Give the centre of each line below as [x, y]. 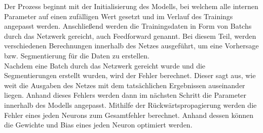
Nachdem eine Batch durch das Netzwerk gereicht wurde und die [105, 65]
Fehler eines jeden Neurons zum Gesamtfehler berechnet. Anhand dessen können [129, 115]
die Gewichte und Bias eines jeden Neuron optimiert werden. [98, 125]
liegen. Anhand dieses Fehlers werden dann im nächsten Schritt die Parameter [125, 95]
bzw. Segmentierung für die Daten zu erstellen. [77, 55]
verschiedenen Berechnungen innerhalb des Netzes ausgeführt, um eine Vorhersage [131, 46]
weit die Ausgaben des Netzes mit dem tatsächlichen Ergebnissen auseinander [125, 85]
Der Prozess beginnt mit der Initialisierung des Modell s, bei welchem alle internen [131, 6]
